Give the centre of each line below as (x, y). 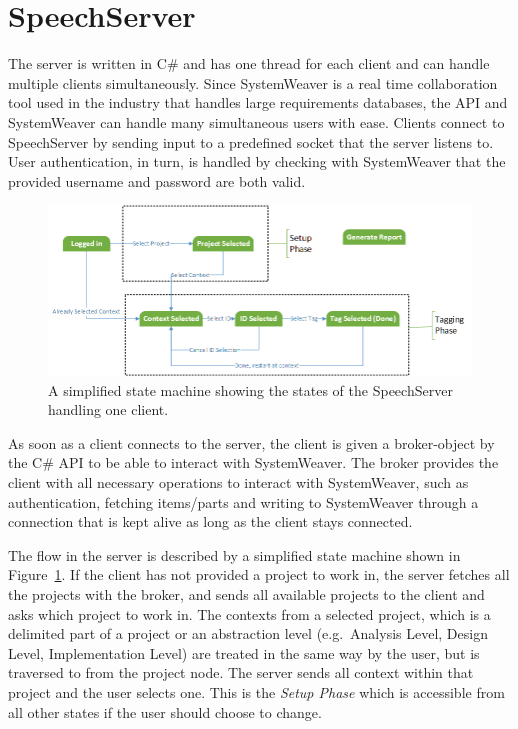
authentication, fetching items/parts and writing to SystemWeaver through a (243, 501)
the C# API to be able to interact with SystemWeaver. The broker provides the (253, 462)
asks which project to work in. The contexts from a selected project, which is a (249, 613)
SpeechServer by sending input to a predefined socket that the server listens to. (251, 141)
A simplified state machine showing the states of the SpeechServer (250, 389)
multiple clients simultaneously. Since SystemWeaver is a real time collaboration (253, 82)
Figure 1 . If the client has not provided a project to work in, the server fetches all (259, 574)
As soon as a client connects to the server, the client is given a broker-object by (251, 442)
